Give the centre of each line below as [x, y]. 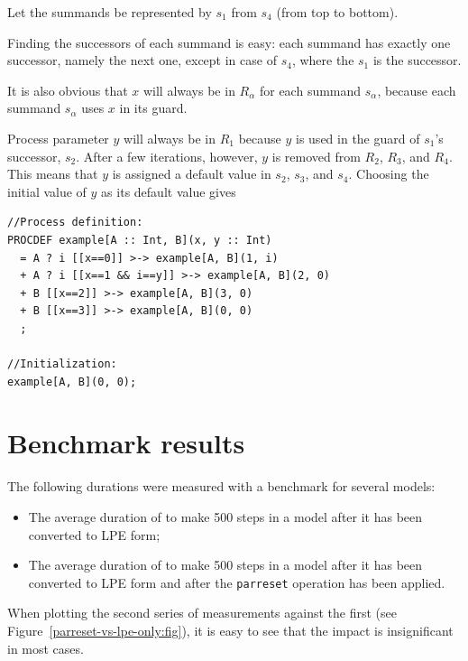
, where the [323, 60]
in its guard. [153, 108]
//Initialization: [62, 364]
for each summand [310, 90]
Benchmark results [126, 443]
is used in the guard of [358, 138]
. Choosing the [389, 174]
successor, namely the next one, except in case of [142, 60]
